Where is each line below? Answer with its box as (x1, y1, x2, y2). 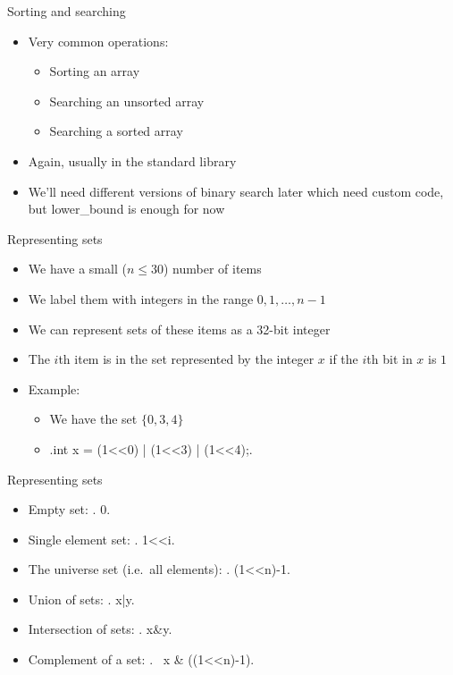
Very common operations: (28, 31, 169, 50)
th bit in (366, 350, 413, 368)
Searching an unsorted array (49, 91, 205, 110)
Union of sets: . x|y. (28, 589, 135, 608)
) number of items (163, 259, 262, 278)
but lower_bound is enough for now (28, 199, 225, 218)
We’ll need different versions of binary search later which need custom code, (28, 181, 444, 200)
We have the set (49, 409, 138, 428)
